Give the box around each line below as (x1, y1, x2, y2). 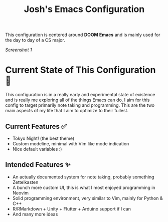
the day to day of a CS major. (5, 37, 65, 43)
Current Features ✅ (5, 122, 67, 131)
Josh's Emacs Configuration (24, 4, 145, 15)
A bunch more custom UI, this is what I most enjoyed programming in (12, 184, 155, 190)
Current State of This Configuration (5, 64, 156, 76)
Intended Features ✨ (5, 160, 71, 169)
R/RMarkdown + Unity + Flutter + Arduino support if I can (12, 205, 131, 211)
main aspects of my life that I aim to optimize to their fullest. (5, 108, 129, 114)
